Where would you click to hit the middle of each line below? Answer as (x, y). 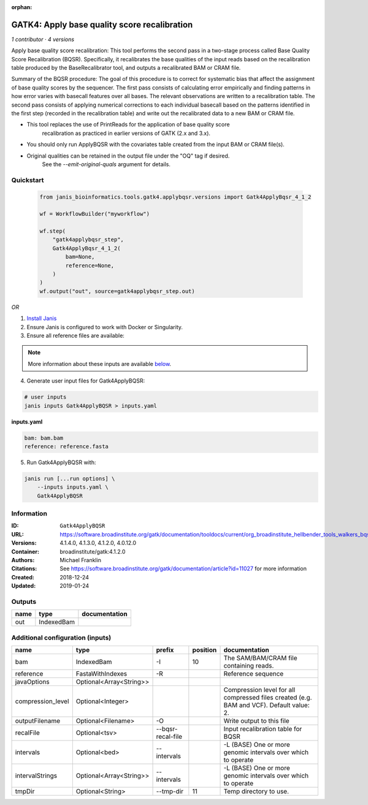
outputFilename (38, 721)
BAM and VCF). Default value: (266, 705)
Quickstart (28, 180)
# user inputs (45, 397)
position (205, 650)
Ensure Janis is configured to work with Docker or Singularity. (105, 327)
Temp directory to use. (256, 791)
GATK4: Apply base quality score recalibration (102, 25)
